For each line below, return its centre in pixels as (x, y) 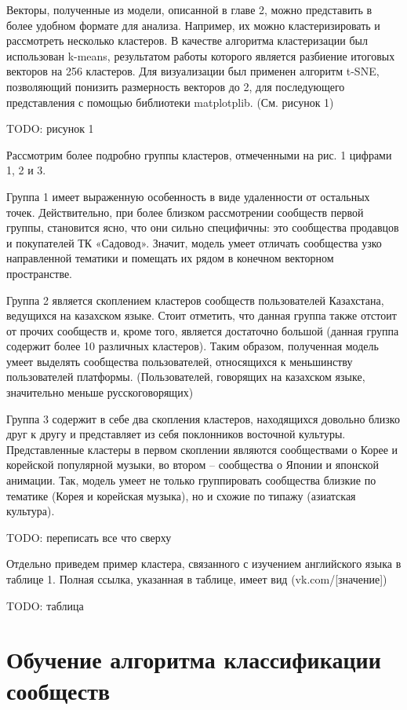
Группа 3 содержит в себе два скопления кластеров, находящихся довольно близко (203, 418)
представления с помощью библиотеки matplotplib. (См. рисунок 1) (170, 102)
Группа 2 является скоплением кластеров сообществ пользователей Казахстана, (195, 300)
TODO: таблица (45, 605)
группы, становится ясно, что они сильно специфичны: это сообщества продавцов (203, 227)
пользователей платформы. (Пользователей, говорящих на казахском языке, (186, 377)
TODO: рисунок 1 (50, 128)
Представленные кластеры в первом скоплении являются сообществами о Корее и (202, 449)
